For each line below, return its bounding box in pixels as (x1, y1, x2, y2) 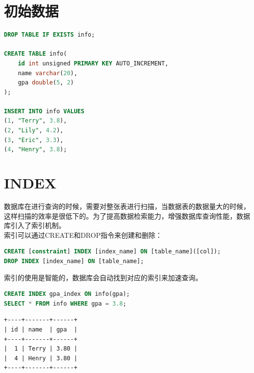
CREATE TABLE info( (4, 50, 67, 58)
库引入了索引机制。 (4, 220, 65, 230)
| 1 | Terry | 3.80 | (4, 345, 78, 352)
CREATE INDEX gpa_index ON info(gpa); (4, 290, 130, 298)
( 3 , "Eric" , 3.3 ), (4, 136, 63, 144)
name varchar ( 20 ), (18, 69, 78, 77)
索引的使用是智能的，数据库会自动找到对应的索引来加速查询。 (4, 272, 202, 282)
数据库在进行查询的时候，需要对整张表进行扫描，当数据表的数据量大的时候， (4, 201, 250, 211)
